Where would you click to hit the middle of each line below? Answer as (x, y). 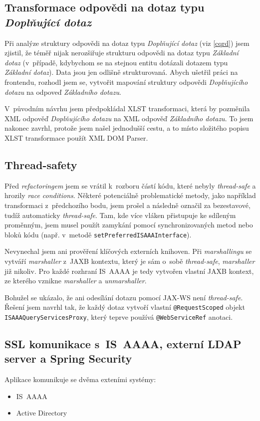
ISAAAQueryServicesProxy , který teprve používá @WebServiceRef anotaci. (119, 316)
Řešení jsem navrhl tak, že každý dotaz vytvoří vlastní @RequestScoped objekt (125, 307)
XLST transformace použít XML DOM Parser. (76, 137)
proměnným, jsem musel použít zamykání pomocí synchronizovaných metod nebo (129, 225)
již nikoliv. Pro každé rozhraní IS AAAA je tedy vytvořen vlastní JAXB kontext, (129, 271)
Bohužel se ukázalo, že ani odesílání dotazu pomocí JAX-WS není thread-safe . (124, 297)
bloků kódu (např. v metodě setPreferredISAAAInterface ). (98, 234)
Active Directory (42, 413)
